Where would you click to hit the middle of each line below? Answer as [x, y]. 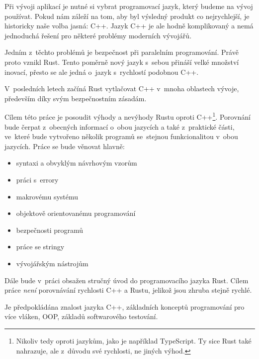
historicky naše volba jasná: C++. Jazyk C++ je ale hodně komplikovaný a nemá [129, 26]
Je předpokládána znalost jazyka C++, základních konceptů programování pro [125, 306]
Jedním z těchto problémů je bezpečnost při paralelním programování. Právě [122, 52]
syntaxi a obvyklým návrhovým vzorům [77, 163]
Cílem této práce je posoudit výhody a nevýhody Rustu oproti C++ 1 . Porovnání [128, 116]
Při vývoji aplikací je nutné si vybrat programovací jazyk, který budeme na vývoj [129, 6]
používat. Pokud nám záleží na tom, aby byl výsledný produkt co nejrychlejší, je [127, 16]
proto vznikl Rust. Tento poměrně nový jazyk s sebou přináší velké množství [122, 62]
